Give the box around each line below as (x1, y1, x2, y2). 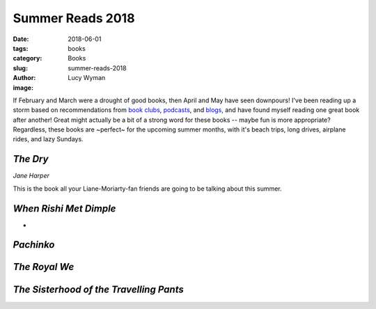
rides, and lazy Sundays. (13, 135, 84, 143)
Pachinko (13, 239, 55, 251)
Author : (13, 74, 36, 82)
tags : (13, 44, 29, 52)
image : (13, 84, 34, 92)
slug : (13, 63, 28, 72)
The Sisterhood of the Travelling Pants (13, 283, 184, 295)
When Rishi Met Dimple (13, 203, 116, 214)
